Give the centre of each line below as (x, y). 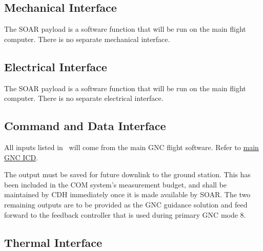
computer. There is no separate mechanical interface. (87, 39)
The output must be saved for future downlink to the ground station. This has (127, 174)
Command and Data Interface (85, 126)
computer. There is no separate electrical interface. (84, 98)
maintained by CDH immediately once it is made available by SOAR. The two (127, 194)
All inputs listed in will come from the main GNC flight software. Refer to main (131, 147)
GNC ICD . (21, 157)
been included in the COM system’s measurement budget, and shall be (116, 184)
